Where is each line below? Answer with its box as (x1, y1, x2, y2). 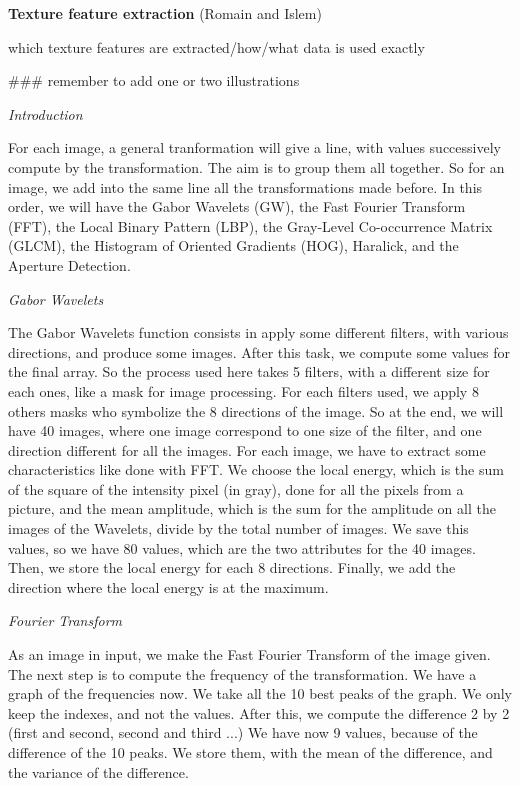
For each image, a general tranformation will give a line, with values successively (8, 137, 501, 158)
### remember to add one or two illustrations (8, 70, 300, 91)
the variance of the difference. (8, 761, 189, 782)
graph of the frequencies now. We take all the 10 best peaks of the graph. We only (8, 683, 512, 704)
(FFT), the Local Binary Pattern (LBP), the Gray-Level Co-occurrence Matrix (8, 215, 493, 236)
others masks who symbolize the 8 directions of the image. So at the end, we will (8, 400, 504, 421)
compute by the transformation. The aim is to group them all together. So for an (8, 156, 505, 177)
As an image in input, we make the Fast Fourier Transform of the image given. (8, 644, 491, 665)
